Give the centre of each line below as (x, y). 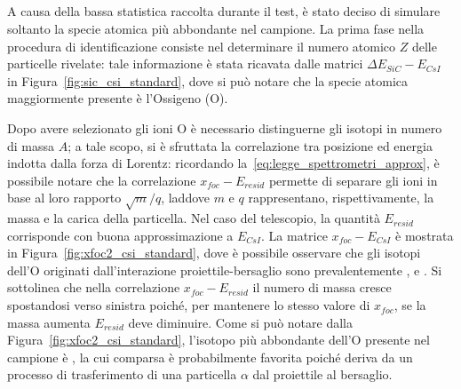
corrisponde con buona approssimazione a (120, 235)
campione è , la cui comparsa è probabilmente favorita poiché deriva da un (210, 357)
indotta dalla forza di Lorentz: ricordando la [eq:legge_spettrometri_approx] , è (223, 163)
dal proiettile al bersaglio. (322, 374)
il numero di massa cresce (322, 287)
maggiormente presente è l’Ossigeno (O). (118, 98)
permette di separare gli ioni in (353, 180)
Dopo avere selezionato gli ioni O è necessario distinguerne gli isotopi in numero (225, 127)
